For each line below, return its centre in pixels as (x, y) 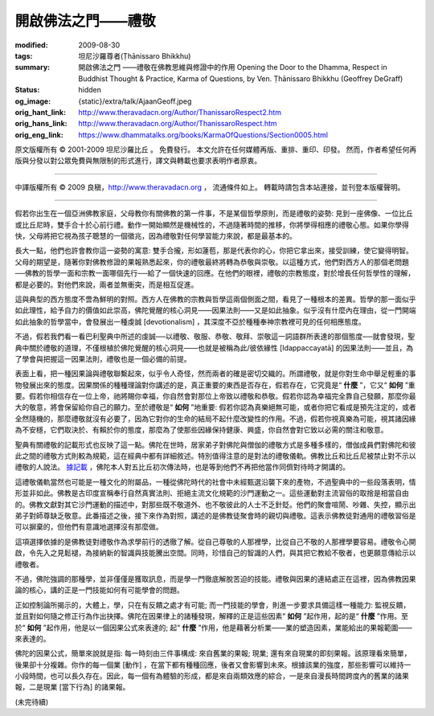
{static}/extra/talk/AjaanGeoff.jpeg (135, 101)
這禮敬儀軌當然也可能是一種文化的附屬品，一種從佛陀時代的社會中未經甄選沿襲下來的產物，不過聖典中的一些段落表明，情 (215, 481)
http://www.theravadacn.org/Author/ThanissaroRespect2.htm (180, 112)
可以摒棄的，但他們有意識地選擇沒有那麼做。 (89, 527)
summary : (33, 68)
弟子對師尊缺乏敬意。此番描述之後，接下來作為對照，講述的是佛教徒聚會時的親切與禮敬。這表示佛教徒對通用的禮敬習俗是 (215, 516)
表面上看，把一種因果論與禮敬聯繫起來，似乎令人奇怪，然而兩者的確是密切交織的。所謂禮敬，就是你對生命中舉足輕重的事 (215, 374)
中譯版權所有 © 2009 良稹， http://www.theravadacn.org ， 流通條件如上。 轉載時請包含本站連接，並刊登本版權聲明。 (210, 187)
